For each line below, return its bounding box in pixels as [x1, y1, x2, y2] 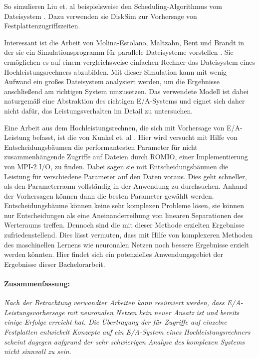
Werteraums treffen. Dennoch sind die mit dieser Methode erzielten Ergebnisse [4, 220, 245, 230]
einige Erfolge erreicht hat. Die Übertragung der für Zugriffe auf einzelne [4, 317, 227, 327]
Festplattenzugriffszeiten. [4, 20, 80, 31]
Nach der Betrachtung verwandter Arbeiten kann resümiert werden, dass [4, 297, 225, 308]
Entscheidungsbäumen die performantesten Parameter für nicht [4, 141, 198, 152]
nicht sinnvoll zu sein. [4, 346, 71, 357]
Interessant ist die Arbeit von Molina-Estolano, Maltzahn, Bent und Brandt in [4, 37, 244, 47]
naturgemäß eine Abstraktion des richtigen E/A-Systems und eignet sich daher [4, 96, 245, 106]
